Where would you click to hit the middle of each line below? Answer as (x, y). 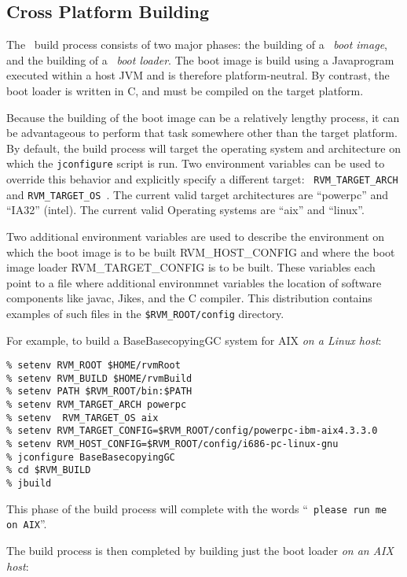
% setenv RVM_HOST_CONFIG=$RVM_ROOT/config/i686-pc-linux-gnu (172, 444)
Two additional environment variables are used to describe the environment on (196, 236)
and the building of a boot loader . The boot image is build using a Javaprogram (200, 59)
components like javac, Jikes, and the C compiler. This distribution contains (189, 298)
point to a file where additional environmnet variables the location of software (194, 282)
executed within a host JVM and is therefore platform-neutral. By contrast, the (198, 75)
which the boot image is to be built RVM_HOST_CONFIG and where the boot (201, 252)
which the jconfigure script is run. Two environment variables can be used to (196, 163)
